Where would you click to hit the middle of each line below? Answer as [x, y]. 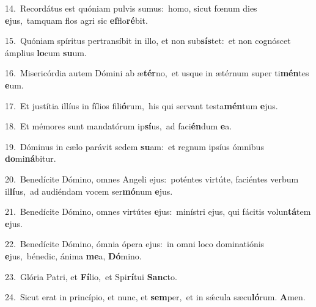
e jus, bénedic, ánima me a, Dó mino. [73, 255]
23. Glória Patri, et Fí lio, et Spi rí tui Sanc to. [91, 276]
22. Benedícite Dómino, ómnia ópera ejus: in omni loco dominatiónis [135, 244]
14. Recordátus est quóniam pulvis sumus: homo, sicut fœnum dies [131, 8]
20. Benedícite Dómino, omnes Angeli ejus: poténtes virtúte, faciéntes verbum [152, 179]
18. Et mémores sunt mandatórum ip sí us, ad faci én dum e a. [119, 126]
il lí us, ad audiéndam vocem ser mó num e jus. [89, 191]
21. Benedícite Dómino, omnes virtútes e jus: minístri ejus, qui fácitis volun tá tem [158, 211]
